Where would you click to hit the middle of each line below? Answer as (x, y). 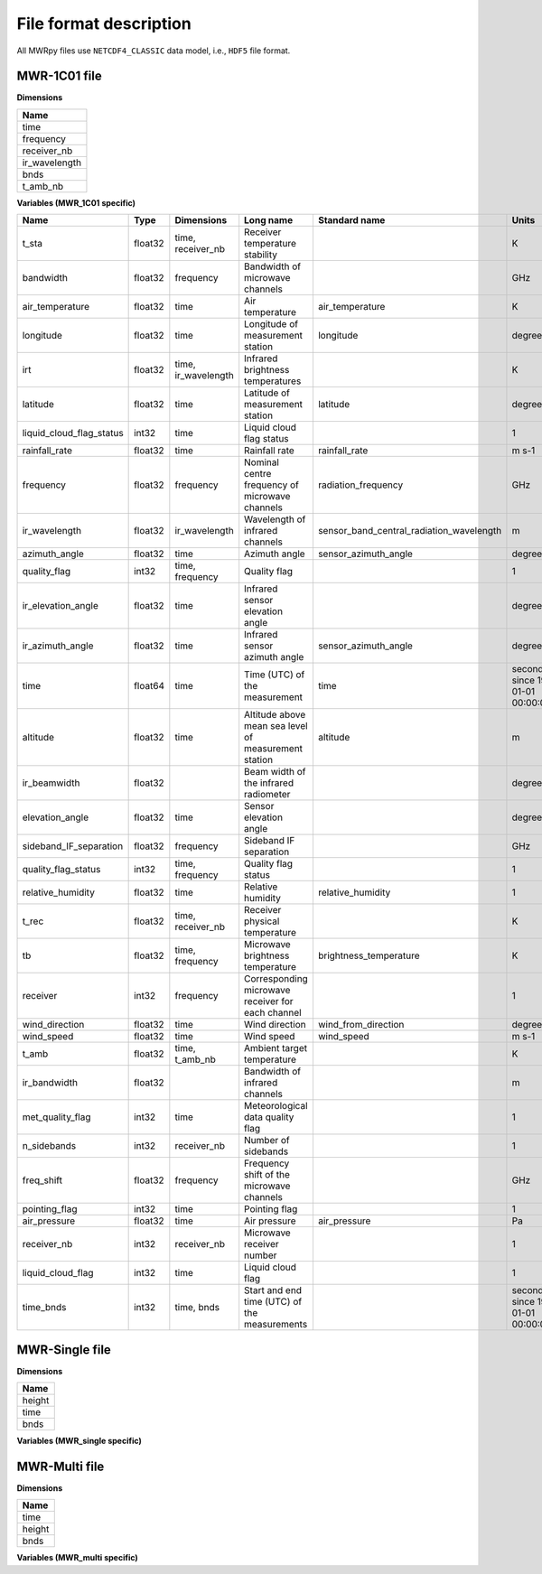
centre (258, 474)
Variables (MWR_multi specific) (78, 1558)
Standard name (351, 220)
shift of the (267, 1175)
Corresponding (276, 979)
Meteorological (276, 1106)
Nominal (262, 462)
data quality (269, 1117)
